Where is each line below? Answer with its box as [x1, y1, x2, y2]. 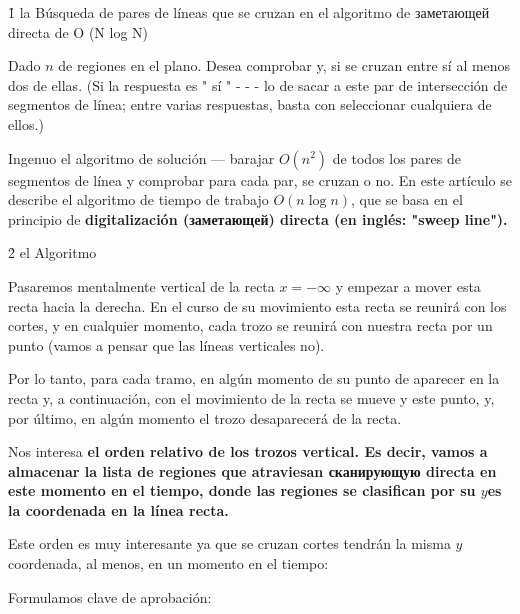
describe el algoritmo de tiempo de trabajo [8, 189, 269, 210]
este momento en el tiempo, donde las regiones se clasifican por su [8, 480, 476, 501]
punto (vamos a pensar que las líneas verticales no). [8, 334, 325, 355]
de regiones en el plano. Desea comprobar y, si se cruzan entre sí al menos [58, 55, 511, 76]
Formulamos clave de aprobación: [8, 586, 212, 607]
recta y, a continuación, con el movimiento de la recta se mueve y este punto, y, [8, 387, 495, 408]
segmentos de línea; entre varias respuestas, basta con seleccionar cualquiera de [8, 94, 492, 115]
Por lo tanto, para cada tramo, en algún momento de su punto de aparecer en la [8, 368, 500, 389]
